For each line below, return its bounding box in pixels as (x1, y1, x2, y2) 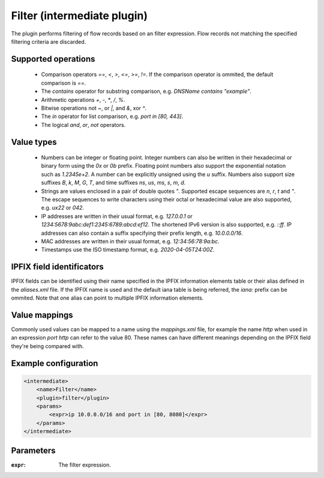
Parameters (11, 445, 56, 455)
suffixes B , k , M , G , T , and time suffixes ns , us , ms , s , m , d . (41, 179, 186, 186)
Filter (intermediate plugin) (11, 9, 148, 22)
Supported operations (11, 54, 95, 64)
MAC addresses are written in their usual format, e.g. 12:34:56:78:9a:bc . (41, 238, 220, 245)
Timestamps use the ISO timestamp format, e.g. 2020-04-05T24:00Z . (41, 246, 215, 253)
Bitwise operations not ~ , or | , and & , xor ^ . (41, 104, 147, 111)
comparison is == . (41, 79, 86, 86)
